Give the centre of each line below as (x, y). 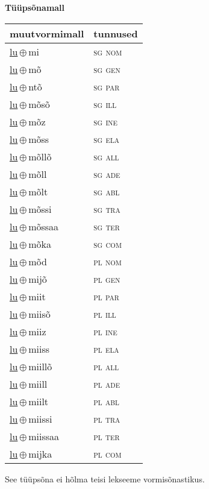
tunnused (116, 33)
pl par (106, 296)
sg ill (105, 104)
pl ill (105, 314)
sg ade (107, 174)
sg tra (107, 209)
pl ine (105, 331)
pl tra (107, 418)
